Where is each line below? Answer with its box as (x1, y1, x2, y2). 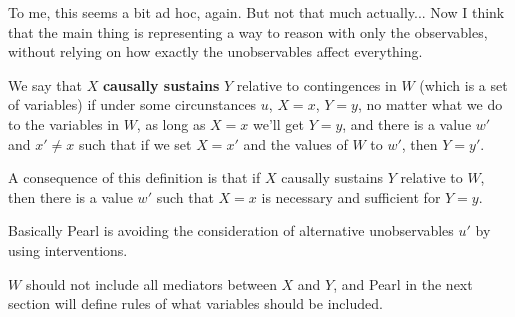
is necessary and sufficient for (261, 186, 441, 207)
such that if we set (78, 133, 192, 154)
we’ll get (253, 113, 304, 134)
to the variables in (8, 113, 119, 134)
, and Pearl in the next (333, 273, 473, 294)
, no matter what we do (357, 94, 503, 115)
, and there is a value (342, 113, 472, 134)
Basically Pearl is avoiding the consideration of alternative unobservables (8, 220, 454, 241)
